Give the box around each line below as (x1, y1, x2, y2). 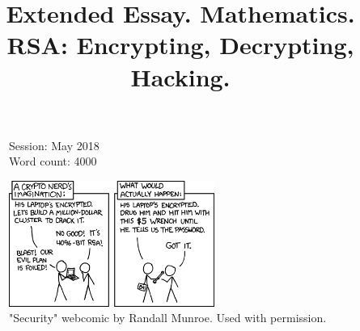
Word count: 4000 (9, 153, 97, 170)
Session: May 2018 (9, 136, 100, 153)
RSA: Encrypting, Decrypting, (6, 28, 354, 61)
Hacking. (130, 60, 231, 93)
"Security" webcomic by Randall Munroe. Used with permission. (9, 309, 327, 326)
